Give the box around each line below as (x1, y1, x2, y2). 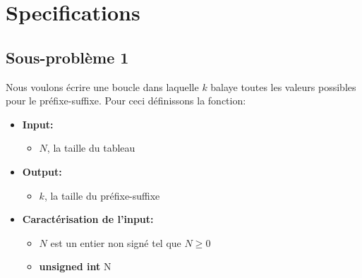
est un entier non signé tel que (50, 235, 181, 250)
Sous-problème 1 (6, 46, 129, 68)
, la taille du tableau (47, 140, 135, 155)
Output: (22, 164, 62, 179)
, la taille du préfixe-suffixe (44, 188, 160, 203)
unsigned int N (39, 259, 111, 274)
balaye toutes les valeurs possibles (210, 79, 356, 94)
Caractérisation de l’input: (22, 212, 154, 226)
